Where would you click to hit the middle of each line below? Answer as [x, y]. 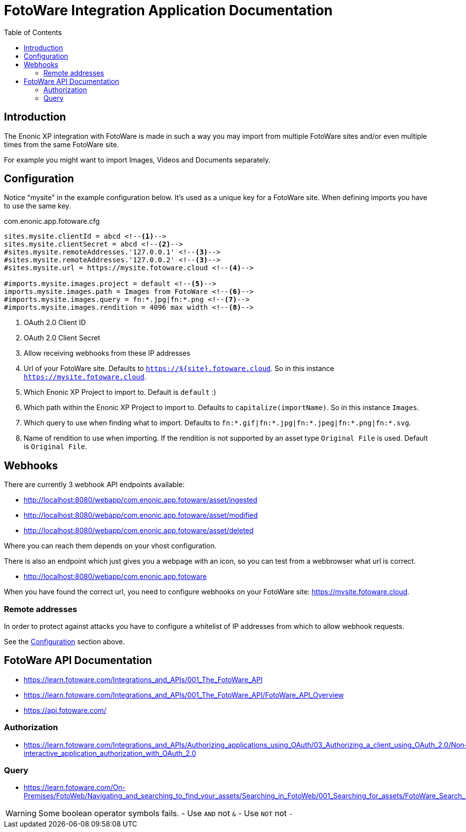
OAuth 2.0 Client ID [55, 323]
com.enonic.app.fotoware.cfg [52, 221]
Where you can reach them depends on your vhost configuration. [110, 546]
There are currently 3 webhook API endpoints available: [94, 485]
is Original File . [56, 447]
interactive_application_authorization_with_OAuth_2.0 [110, 753]
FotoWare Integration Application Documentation [168, 10]
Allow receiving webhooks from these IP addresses [107, 353]
